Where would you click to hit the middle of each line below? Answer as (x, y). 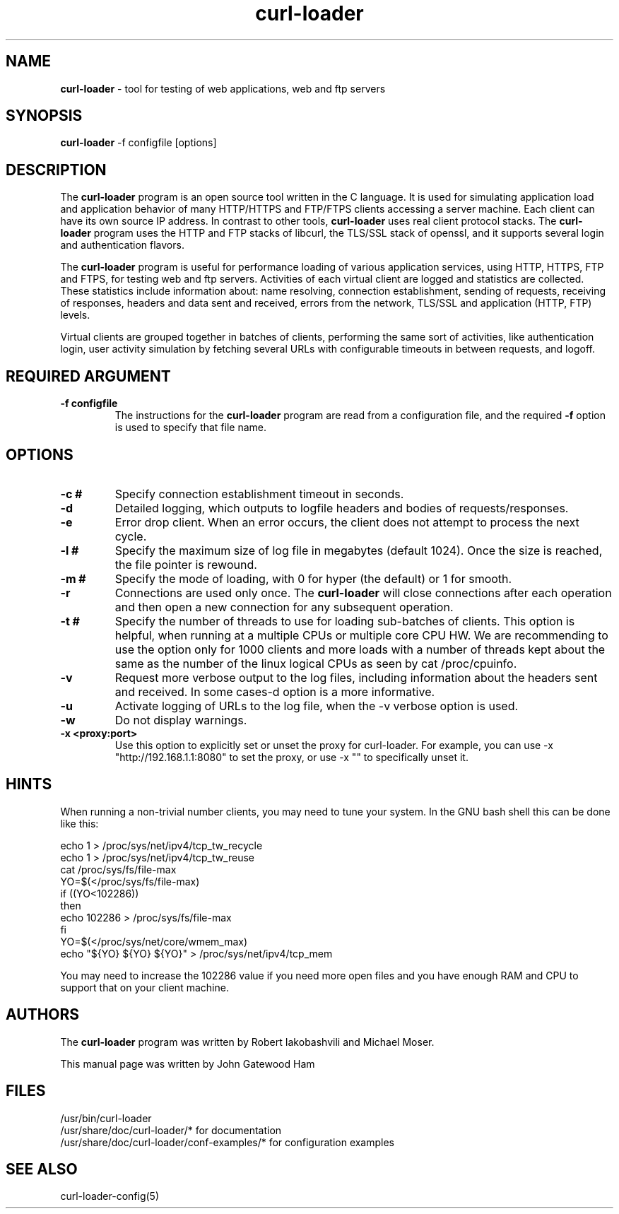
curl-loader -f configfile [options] (138, 143)
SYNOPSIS (44, 116)
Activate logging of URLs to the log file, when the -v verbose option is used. (317, 706)
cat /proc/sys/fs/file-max (118, 869)
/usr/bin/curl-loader (106, 1118)
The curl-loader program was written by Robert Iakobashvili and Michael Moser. (247, 1042)
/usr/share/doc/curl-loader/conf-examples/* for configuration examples (228, 1142)
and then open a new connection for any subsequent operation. (284, 607)
